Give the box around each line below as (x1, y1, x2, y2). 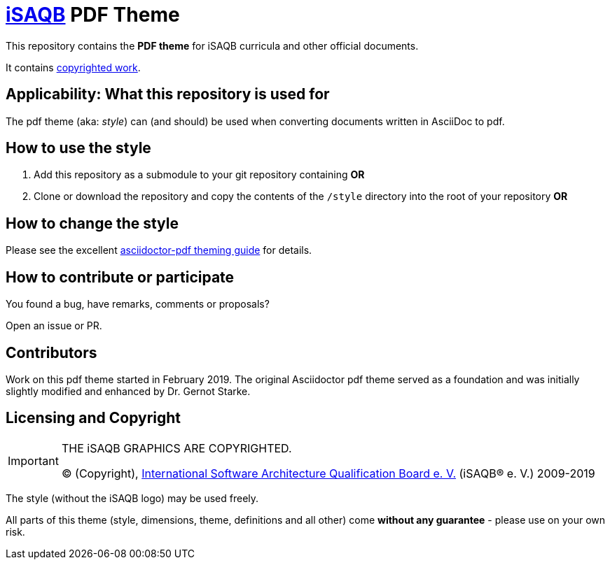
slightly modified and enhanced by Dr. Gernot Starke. (6, 385, 251, 397)
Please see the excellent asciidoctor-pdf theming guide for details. (6, 244, 312, 257)
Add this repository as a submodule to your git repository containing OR (34, 169, 365, 181)
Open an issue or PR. (6, 320, 102, 332)
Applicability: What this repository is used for (6, 85, 330, 103)
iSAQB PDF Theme (6, 3, 180, 27)
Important (8, 453, 59, 468)
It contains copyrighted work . (6, 61, 141, 73)
